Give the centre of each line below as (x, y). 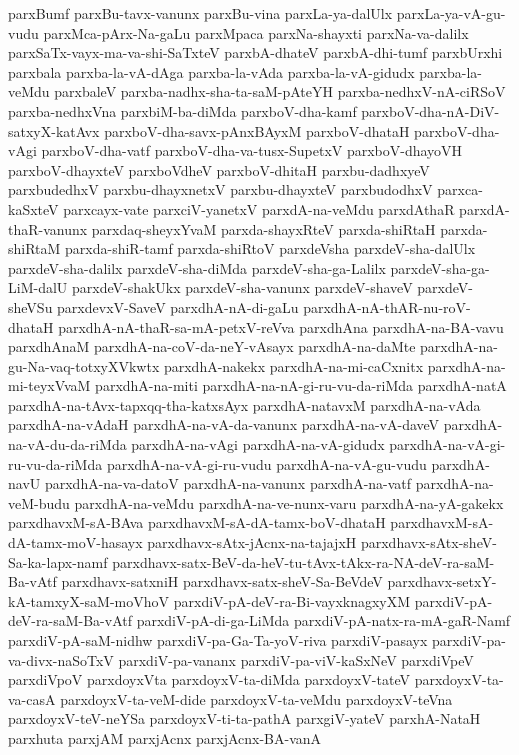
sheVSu (30, 306)
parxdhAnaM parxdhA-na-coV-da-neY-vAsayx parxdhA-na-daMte (212, 346)
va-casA (32, 698)
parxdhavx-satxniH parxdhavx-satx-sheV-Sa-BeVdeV (222, 581)
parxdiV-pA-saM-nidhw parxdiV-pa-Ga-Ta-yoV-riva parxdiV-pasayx (218, 640)
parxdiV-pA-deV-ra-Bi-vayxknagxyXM (292, 600)
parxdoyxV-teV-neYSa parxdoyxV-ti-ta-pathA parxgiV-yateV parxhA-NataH (244, 718)
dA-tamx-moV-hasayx (75, 542)
